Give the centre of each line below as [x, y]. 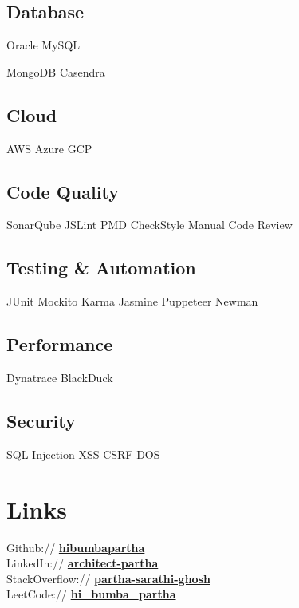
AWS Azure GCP [49, 148]
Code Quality [63, 191]
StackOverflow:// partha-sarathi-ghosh [108, 578]
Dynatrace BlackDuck [60, 377]
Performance [60, 344]
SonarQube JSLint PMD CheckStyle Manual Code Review [149, 225]
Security [41, 420]
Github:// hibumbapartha [76, 547]
